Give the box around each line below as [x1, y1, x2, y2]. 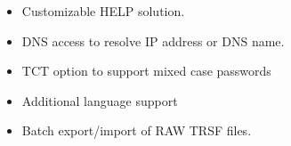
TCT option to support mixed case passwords [21, 61, 271, 80]
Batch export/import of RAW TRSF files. [21, 121, 252, 140]
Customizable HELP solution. [21, 2, 185, 20]
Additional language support [21, 91, 178, 109]
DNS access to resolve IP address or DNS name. [21, 31, 285, 50]
